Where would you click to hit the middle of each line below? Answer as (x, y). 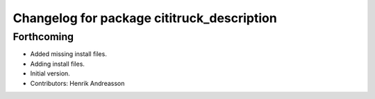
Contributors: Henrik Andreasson (77, 83)
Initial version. (50, 73)
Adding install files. (57, 64)
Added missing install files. (68, 54)
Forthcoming (43, 37)
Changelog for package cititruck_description (145, 18)
